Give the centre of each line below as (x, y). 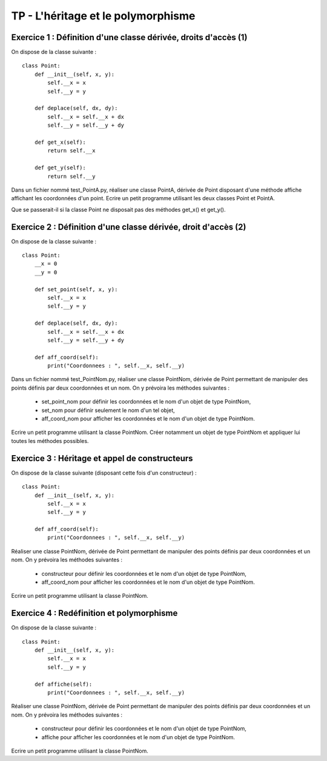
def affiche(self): (63, 684)
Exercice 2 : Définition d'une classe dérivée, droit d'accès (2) (129, 227)
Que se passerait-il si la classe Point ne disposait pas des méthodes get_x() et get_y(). (119, 209)
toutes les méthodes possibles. (50, 441)
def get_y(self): (60, 168)
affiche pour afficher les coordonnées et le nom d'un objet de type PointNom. (138, 737)
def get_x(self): (60, 142)
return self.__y (71, 176)
